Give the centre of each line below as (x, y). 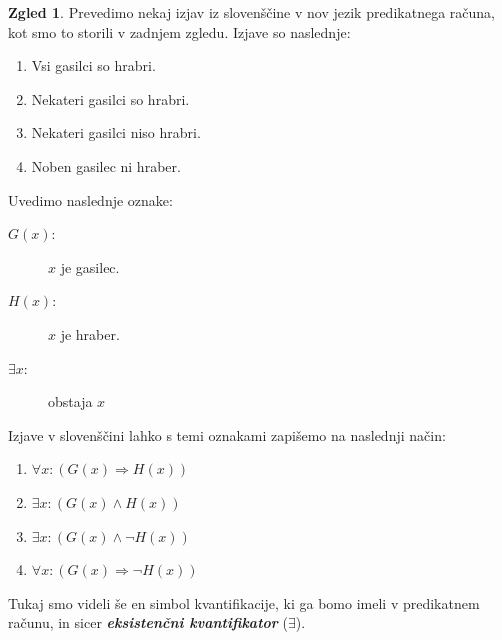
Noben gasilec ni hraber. (106, 165)
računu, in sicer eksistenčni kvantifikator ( (148, 622)
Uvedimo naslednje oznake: (90, 199)
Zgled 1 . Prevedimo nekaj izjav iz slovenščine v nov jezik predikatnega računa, (251, 12)
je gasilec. (90, 266)
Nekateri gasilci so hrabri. (110, 98)
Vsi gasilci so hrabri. (93, 65)
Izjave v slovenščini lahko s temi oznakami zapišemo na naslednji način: (227, 434)
